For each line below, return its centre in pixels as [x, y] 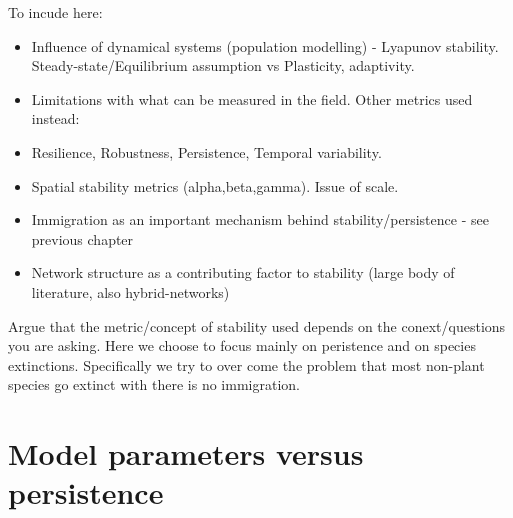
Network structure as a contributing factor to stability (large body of [243, 272]
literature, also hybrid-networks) [130, 291]
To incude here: [55, 12]
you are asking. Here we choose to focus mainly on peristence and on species [242, 345]
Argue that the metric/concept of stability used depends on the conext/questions [257, 325]
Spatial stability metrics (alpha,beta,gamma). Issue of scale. [215, 185]
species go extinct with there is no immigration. [154, 384]
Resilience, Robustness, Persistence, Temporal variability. [206, 151]
